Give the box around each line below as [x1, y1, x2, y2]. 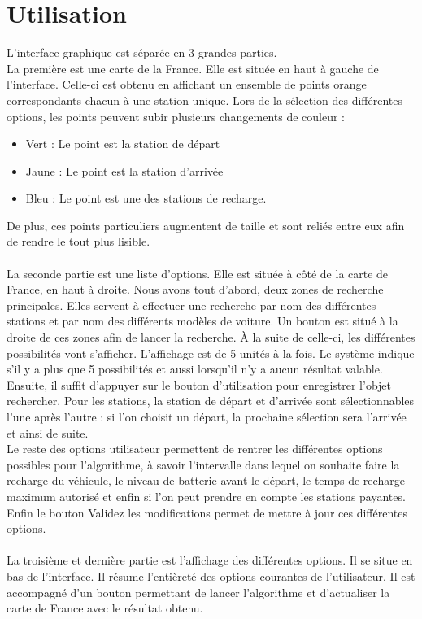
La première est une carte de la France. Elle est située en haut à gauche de [7, 59, 379, 76]
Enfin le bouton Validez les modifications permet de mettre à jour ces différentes [7, 503, 407, 521]
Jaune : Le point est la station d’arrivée [25, 162, 224, 179]
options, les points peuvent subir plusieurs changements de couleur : [7, 107, 345, 124]
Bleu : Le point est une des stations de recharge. [25, 190, 267, 207]
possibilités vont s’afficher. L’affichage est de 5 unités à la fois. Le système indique [7, 344, 415, 361]
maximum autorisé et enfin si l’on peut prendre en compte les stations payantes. [7, 487, 406, 504]
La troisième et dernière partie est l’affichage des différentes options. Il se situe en [7, 551, 413, 569]
